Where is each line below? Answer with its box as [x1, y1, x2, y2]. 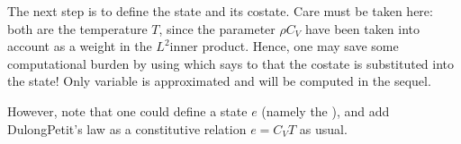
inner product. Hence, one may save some [169, 37, 399, 55]
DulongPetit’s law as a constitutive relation [7, 119, 247, 138]
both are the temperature [7, 19, 148, 38]
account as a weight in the [7, 37, 152, 55]
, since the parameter [158, 19, 276, 38]
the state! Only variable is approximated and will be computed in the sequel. [7, 72, 431, 90]
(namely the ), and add [261, 101, 390, 120]
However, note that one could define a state [7, 101, 248, 120]
